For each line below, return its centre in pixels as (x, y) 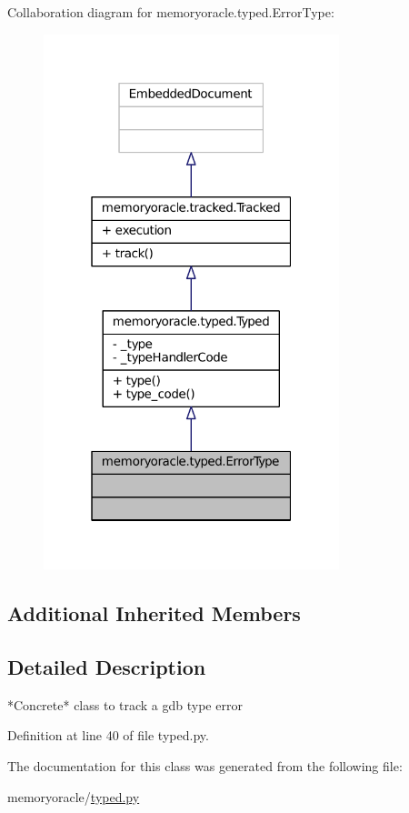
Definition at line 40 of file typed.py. (108, 735)
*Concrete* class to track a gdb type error (125, 704)
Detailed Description (107, 667)
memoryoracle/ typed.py (74, 796)
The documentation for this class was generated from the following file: (205, 766)
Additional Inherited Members (154, 613)
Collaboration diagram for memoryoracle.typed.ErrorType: (171, 12)
